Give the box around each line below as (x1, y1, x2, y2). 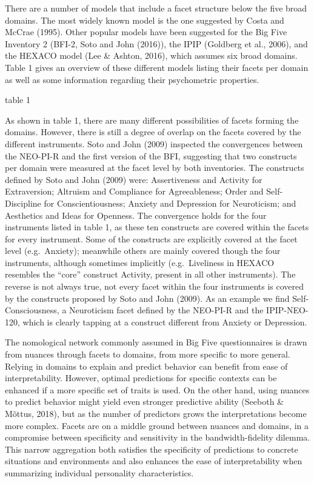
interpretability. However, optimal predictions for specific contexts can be (5, 371, 277, 384)
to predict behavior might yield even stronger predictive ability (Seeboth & (5, 395, 284, 408)
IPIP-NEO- (266, 304, 309, 316)
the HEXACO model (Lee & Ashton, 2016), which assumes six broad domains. (5, 49, 298, 62)
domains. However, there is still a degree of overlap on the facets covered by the (5, 125, 301, 138)
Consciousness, (5, 304, 59, 316)
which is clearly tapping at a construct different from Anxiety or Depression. (22, 315, 307, 328)
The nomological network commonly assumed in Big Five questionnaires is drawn (5, 336, 307, 348)
